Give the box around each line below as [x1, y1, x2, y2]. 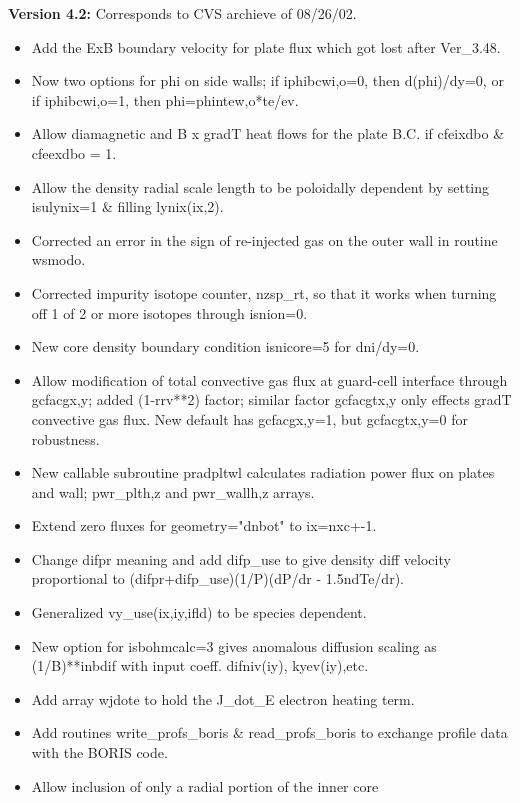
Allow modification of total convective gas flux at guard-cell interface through [31, 369, 508, 390]
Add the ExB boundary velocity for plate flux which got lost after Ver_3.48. [31, 36, 501, 57]
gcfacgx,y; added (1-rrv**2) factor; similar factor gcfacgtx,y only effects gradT [31, 389, 512, 410]
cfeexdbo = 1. [31, 142, 117, 163]
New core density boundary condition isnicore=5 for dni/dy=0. [31, 336, 420, 357]
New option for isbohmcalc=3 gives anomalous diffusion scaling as [31, 635, 437, 656]
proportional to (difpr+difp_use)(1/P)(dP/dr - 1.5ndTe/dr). [31, 568, 404, 589]
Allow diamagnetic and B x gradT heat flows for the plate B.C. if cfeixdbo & [31, 123, 505, 144]
